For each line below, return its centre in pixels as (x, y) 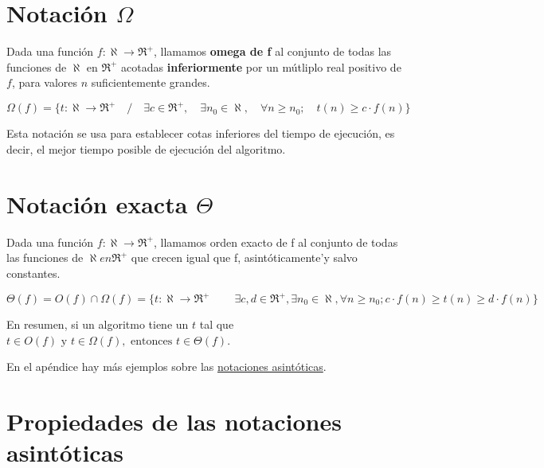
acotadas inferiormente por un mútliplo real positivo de (261, 66)
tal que (217, 324)
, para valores (45, 82)
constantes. (33, 273)
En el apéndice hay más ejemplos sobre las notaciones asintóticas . (166, 367)
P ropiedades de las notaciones (174, 421)
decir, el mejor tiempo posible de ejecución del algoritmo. (146, 149)
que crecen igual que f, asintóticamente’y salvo (244, 257)
